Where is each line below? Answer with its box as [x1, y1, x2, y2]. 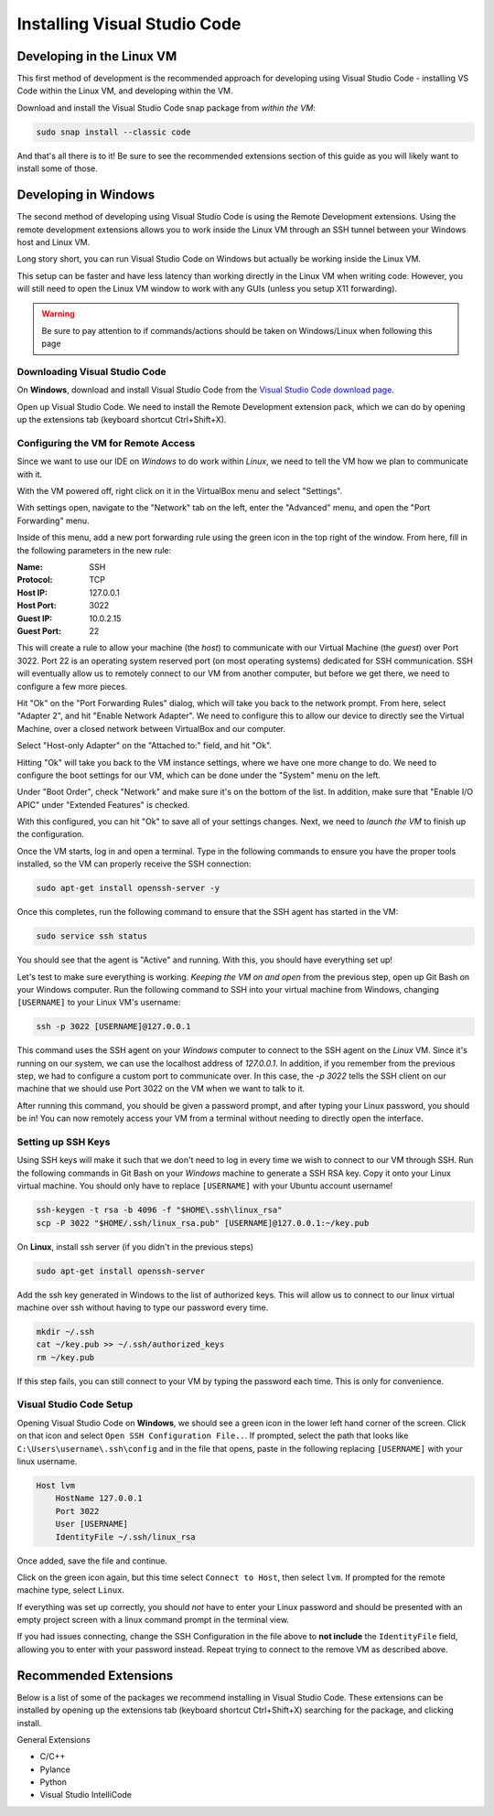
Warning [41, 308, 75, 319]
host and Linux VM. [16, 236, 91, 247]
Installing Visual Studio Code [16, 14, 242, 34]
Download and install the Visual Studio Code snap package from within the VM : [16, 102, 316, 113]
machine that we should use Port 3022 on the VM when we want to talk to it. [16, 1083, 306, 1094]
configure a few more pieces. [16, 681, 128, 692]
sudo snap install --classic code [36, 126, 191, 137]
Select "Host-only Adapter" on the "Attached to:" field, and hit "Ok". [16, 740, 273, 751]
